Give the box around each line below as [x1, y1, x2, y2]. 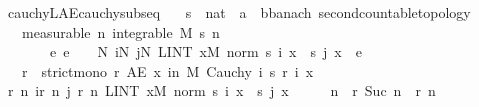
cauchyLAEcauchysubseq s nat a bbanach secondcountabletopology [7, 2, 471, 22]
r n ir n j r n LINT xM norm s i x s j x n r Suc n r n [7, 80, 436, 101]
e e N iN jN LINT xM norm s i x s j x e [49, 41, 362, 62]
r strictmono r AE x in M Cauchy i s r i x [21, 60, 314, 81]
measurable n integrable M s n [21, 21, 220, 42]
